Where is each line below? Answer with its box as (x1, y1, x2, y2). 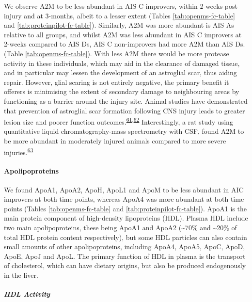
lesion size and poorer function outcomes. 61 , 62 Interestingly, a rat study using (4, 115, 233, 127)
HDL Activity (4, 289, 50, 299)
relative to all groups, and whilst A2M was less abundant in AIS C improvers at (4, 29, 242, 39)
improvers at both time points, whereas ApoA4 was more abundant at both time (4, 194, 244, 204)
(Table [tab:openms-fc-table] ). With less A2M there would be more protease (4, 48, 229, 58)
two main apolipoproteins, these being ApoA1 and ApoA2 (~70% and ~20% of (4, 222, 237, 232)
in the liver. (4, 270, 38, 280)
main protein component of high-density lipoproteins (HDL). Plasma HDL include (4, 213, 248, 223)
